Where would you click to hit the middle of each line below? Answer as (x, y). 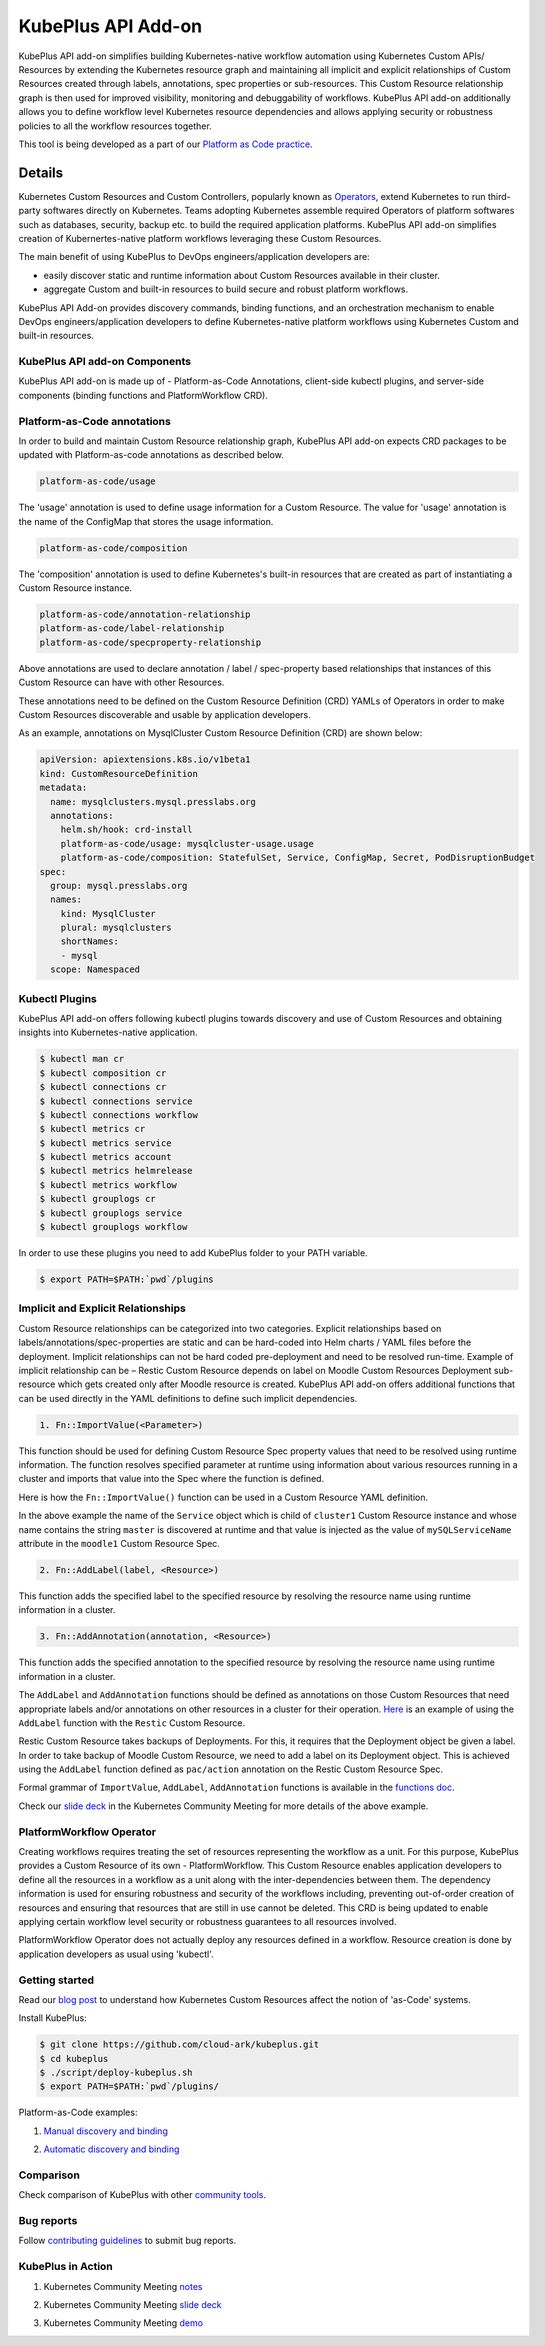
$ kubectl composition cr (103, 1073)
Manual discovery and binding (106, 2131)
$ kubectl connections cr (103, 1087)
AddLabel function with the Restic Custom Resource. (131, 1722)
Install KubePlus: (52, 2018)
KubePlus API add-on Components (105, 362)
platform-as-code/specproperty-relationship (150, 642)
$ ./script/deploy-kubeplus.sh (116, 2073)
